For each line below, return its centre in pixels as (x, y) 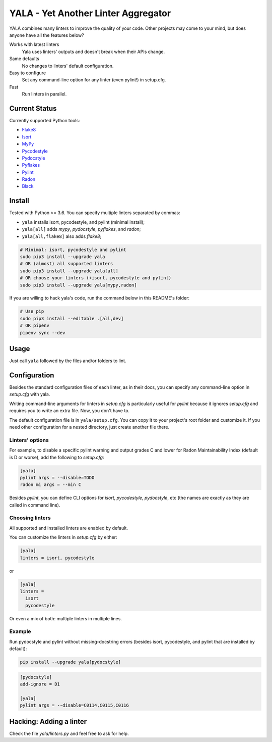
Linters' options (29, 440)
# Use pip (32, 311)
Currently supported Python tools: (45, 120)
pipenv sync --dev (43, 333)
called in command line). (35, 505)
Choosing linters (30, 518)
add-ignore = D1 (40, 684)
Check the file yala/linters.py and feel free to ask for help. (69, 733)
